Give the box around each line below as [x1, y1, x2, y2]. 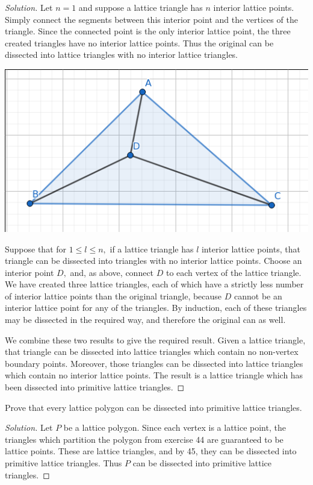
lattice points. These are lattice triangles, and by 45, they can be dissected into [5, 445, 297, 457]
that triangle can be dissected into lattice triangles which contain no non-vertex [5, 345, 299, 358]
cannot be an [234, 289, 282, 302]
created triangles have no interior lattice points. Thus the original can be [5, 36, 274, 49]
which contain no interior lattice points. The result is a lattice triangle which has [5, 369, 303, 381]
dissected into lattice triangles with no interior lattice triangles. [5, 48, 238, 61]
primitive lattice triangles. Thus [5, 457, 122, 469]
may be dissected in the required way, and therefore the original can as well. [5, 313, 286, 326]
